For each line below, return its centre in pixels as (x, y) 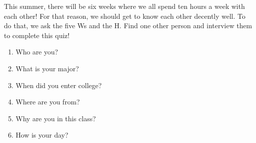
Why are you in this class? (56, 118)
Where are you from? (48, 102)
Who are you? (37, 52)
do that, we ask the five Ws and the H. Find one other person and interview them (128, 25)
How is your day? (42, 135)
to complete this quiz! (37, 35)
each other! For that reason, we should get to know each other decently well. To (125, 16)
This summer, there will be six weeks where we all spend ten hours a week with (125, 6)
